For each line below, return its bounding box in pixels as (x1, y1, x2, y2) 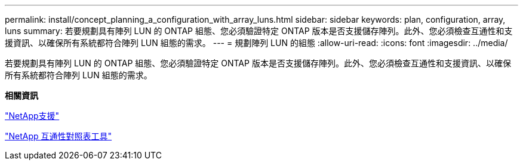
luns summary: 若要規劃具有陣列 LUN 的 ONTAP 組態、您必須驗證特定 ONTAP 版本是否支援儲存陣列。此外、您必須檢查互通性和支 (5, 26, 513, 36)
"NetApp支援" (5, 111, 60, 121)
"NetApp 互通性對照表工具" (5, 131, 112, 141)
